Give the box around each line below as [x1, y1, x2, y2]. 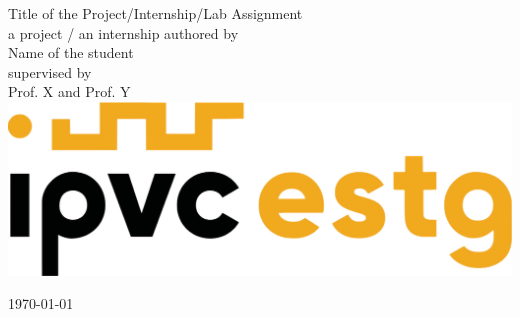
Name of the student [8, 42, 134, 63]
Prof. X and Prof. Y [8, 81, 131, 102]
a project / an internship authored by [8, 22, 239, 43]
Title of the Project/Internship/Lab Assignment [8, 3, 303, 23]
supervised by [8, 61, 92, 82]
